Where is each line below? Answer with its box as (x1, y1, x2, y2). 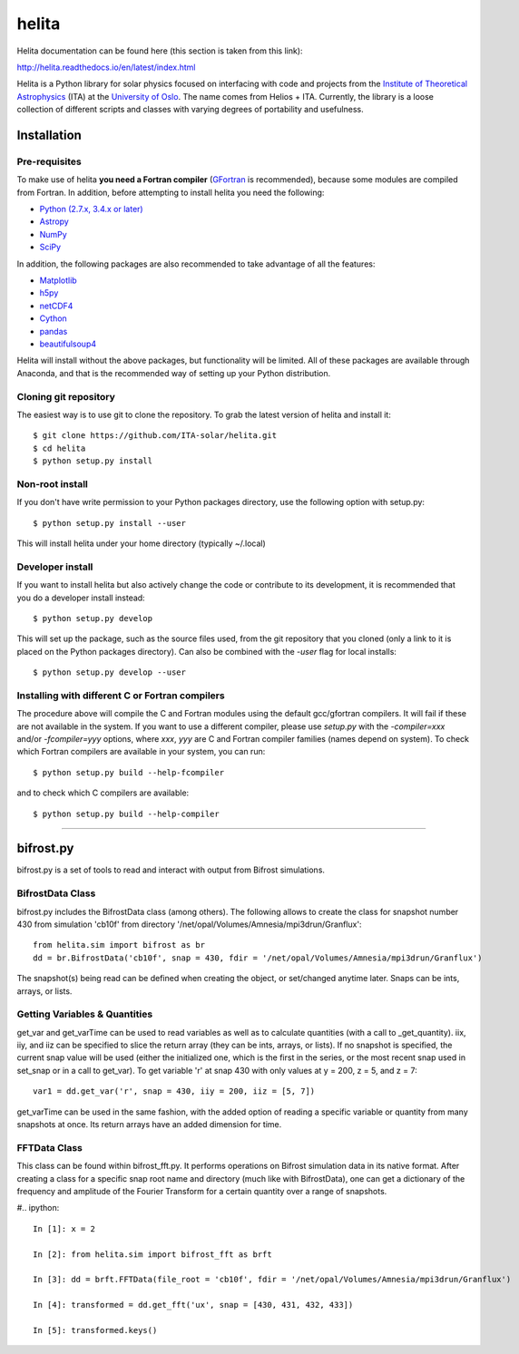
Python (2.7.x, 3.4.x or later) (39, 204, 144, 215)
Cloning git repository (16, 390, 115, 403)
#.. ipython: (16, 1203, 60, 1213)
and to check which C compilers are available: (16, 787, 190, 798)
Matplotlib (39, 275, 77, 286)
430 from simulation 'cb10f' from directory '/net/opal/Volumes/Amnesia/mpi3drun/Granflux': (16, 919, 362, 930)
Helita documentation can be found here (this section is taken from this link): (16, 45, 303, 56)
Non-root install (16, 477, 88, 490)
